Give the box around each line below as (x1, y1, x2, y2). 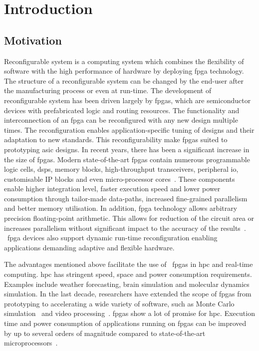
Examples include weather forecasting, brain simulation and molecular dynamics (4, 278, 250, 289)
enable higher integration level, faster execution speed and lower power (4, 183, 221, 194)
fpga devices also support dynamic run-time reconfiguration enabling (7, 232, 218, 243)
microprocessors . (4, 337, 58, 348)
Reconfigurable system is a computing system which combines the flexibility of (4, 56, 244, 66)
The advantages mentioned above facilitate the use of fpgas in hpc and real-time (4, 259, 253, 269)
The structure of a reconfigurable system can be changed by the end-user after (4, 75, 244, 86)
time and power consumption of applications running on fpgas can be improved (4, 318, 247, 328)
